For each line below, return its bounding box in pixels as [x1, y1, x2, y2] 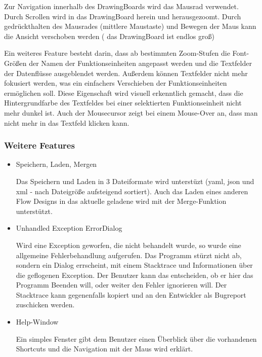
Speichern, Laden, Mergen [16, 159, 97, 169]
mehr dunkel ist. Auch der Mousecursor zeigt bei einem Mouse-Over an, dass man [4, 107, 258, 118]
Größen [4, 57, 27, 68]
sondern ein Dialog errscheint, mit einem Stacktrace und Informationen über [16, 260, 253, 270]
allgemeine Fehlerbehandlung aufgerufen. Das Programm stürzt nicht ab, [16, 249, 242, 260]
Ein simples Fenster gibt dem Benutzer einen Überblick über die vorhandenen [16, 333, 257, 344]
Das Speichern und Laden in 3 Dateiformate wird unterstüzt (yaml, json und [16, 175, 254, 186]
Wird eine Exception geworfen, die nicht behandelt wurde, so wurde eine [16, 239, 241, 250]
